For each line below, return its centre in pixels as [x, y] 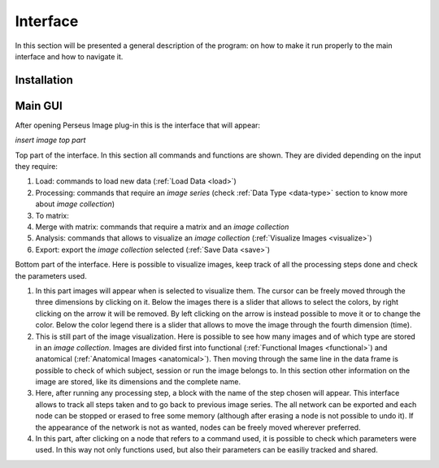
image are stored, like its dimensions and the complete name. [138, 382]
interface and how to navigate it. [69, 56]
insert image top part [50, 140]
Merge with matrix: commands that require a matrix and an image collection [162, 227]
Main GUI [39, 106]
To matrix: [52, 215]
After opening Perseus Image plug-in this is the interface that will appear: [137, 125]
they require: [37, 167]
